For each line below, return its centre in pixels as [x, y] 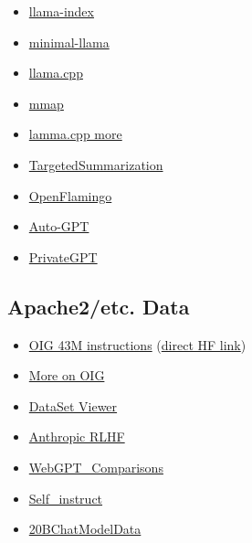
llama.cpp [56, 73]
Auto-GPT [59, 226]
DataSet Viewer [73, 405]
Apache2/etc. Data [99, 306]
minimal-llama [69, 42]
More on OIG [67, 375]
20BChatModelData [85, 529]
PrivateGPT [63, 256]
